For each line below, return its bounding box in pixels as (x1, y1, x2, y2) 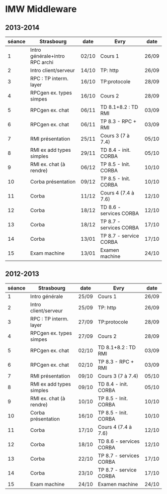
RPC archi (30, 59, 54, 66)
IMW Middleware (5, 3, 77, 15)
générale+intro (30, 53, 65, 59)
